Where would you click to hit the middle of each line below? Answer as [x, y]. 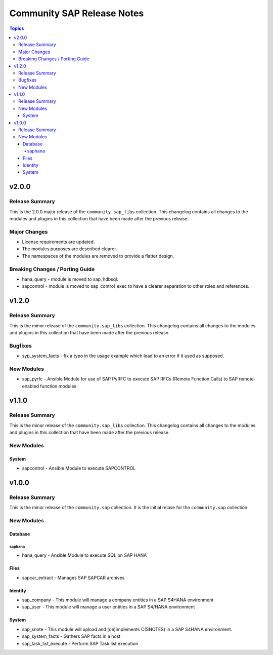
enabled [30, 386]
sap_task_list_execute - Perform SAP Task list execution [80, 643]
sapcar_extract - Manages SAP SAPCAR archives [73, 577]
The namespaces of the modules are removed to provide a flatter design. [98, 256]
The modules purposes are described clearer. [70, 249]
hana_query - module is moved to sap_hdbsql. [70, 279]
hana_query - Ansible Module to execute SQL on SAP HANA [84, 555]
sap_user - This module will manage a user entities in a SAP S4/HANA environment [108, 607]
